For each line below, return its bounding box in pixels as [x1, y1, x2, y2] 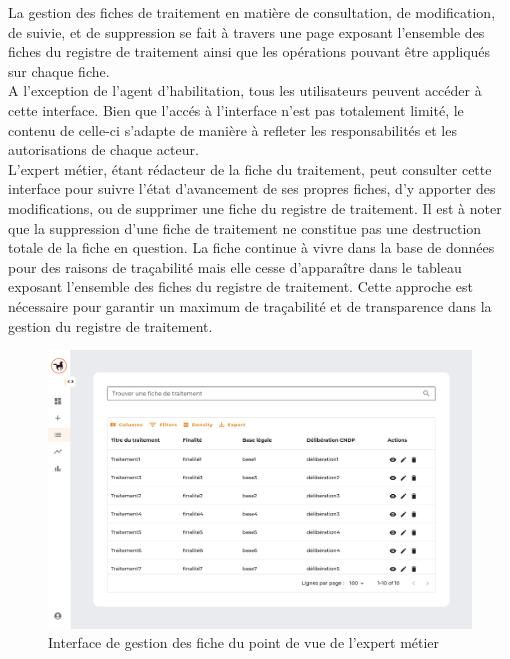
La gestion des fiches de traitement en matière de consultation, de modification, [8, 2, 496, 22]
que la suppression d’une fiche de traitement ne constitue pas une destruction [8, 217, 482, 238]
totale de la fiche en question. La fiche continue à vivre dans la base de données [8, 237, 495, 258]
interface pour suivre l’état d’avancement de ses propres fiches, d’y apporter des [8, 178, 496, 199]
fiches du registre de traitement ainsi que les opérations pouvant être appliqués [8, 41, 491, 62]
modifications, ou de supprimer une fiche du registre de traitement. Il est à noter [8, 197, 502, 218]
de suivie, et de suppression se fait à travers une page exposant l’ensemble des [8, 21, 485, 42]
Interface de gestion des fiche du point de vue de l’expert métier [48, 632, 440, 653]
